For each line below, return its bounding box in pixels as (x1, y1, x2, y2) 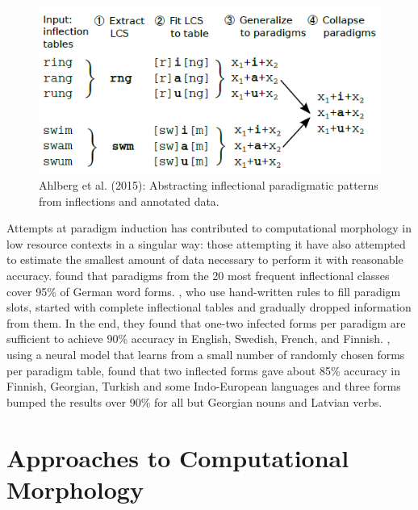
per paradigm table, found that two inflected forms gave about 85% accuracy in (6, 362, 400, 378)
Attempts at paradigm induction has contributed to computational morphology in (6, 219, 412, 236)
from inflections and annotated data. (39, 192, 219, 209)
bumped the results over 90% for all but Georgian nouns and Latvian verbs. (6, 393, 382, 410)
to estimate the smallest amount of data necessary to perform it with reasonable (6, 251, 403, 268)
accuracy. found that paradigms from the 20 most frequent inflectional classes (6, 267, 390, 284)
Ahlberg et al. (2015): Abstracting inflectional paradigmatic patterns (39, 177, 378, 194)
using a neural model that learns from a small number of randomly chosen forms (6, 346, 405, 363)
